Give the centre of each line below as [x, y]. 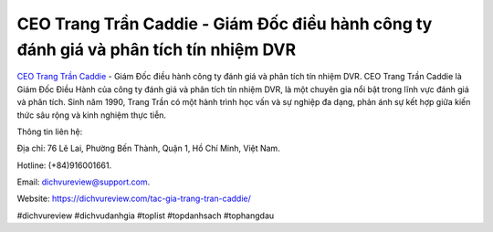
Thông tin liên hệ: [50, 132]
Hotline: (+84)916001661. [64, 165]
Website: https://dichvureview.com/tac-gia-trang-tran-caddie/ [134, 199]
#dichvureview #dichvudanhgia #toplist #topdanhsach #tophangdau [146, 216]
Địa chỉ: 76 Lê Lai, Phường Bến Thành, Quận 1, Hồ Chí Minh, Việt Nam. [148, 148]
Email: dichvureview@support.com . [84, 182]
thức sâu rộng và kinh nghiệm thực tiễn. [92, 115]
